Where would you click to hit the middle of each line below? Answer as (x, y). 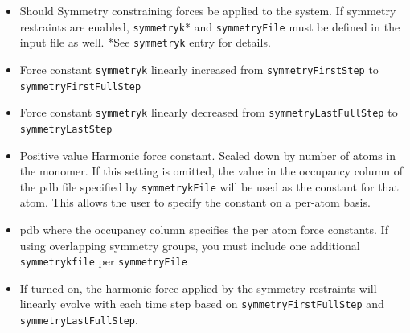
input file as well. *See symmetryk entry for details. (145, 42)
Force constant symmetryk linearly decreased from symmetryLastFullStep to (209, 112)
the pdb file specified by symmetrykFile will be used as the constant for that (209, 186)
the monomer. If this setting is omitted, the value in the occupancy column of (211, 171)
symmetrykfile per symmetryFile (103, 261)
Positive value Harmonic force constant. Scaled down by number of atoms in (208, 155)
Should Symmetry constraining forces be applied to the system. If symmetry (208, 10)
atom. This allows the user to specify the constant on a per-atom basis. (195, 202)
